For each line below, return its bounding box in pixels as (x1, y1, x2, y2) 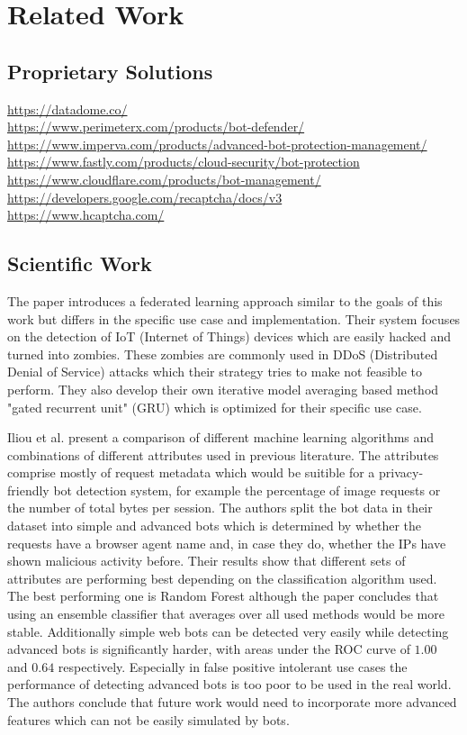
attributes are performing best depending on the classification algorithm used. (7, 568, 437, 587)
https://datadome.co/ (7, 99, 128, 118)
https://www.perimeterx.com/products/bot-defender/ (7, 117, 305, 136)
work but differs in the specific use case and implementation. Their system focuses (7, 309, 461, 328)
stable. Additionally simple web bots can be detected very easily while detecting (7, 622, 449, 640)
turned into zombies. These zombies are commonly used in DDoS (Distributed (7, 344, 438, 363)
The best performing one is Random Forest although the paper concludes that (7, 586, 439, 605)
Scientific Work (7, 250, 152, 277)
